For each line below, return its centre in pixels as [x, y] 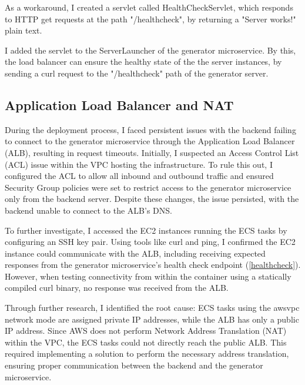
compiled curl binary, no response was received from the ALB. [117, 288]
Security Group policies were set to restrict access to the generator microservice [148, 187]
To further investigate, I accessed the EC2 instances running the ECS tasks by [146, 230]
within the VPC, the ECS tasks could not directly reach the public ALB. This [146, 342]
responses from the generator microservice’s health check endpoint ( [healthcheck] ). [153, 265]
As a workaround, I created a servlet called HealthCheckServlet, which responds [149, 7]
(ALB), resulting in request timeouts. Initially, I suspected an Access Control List [152, 152]
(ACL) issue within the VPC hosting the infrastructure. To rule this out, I [139, 164]
